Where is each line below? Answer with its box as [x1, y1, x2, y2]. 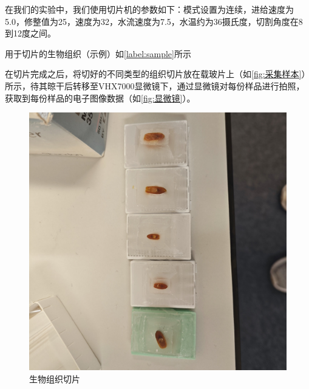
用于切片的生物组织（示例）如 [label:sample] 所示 [5, 47, 191, 60]
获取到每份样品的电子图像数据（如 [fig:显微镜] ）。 [5, 91, 195, 104]
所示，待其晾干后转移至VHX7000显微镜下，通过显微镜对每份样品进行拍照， [5, 79, 305, 92]
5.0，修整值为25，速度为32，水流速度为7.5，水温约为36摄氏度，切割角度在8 [5, 15, 303, 27]
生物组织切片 [29, 372, 80, 385]
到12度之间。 [5, 27, 56, 40]
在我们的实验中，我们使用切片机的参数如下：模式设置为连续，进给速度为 [5, 3, 294, 15]
